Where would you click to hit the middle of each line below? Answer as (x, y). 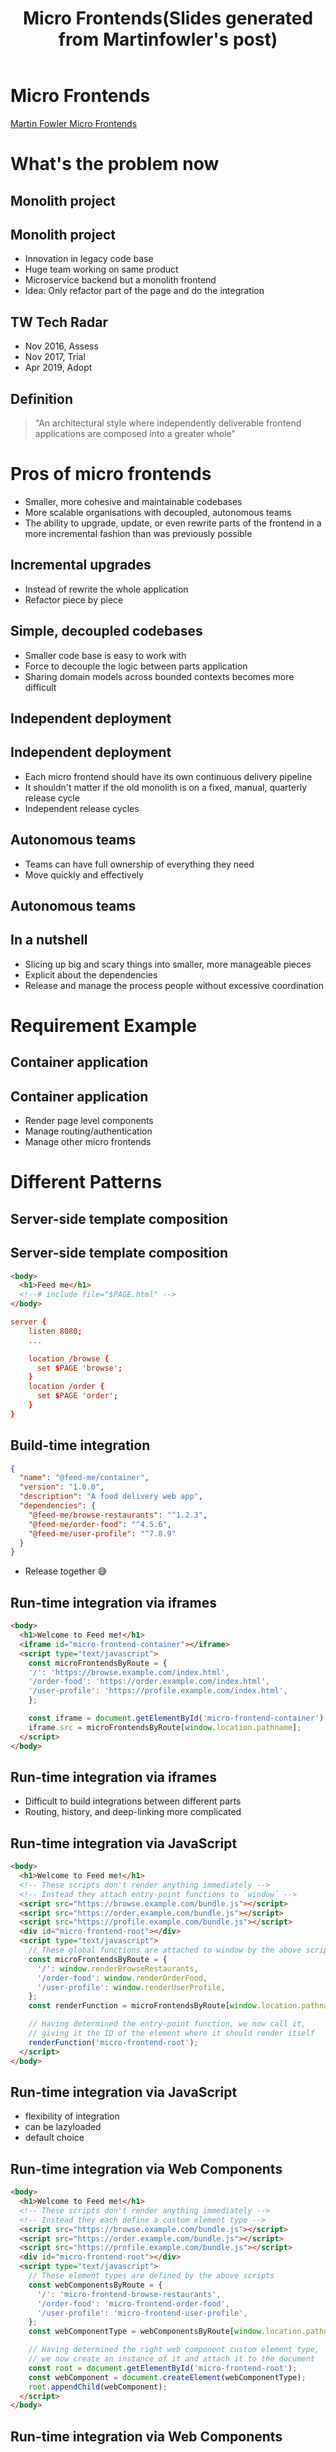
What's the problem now (115, 164)
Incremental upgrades (81, 565)
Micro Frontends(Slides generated (168, 18)
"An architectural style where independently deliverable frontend (168, 423)
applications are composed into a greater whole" (135, 433)
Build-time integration (80, 1445)
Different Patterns (86, 1182)
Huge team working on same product (101, 269)
